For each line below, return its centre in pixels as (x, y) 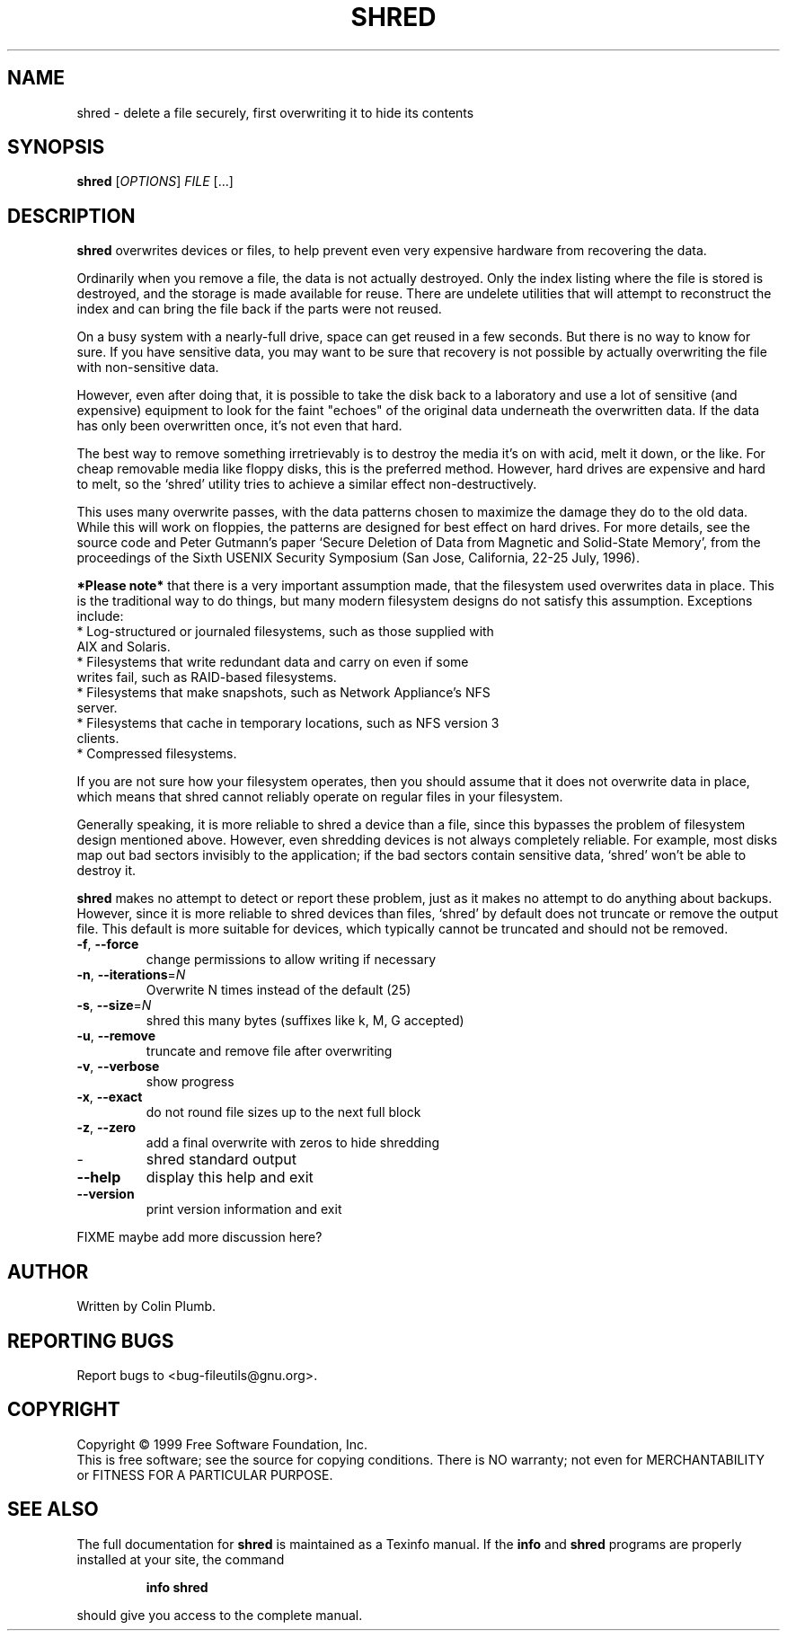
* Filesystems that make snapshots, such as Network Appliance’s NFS (283, 693)
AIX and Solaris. (124, 647)
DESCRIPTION (71, 216)
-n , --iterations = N (131, 975)
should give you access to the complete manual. (220, 1615)
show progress (190, 1082)
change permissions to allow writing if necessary (291, 960)
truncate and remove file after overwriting (269, 1051)
